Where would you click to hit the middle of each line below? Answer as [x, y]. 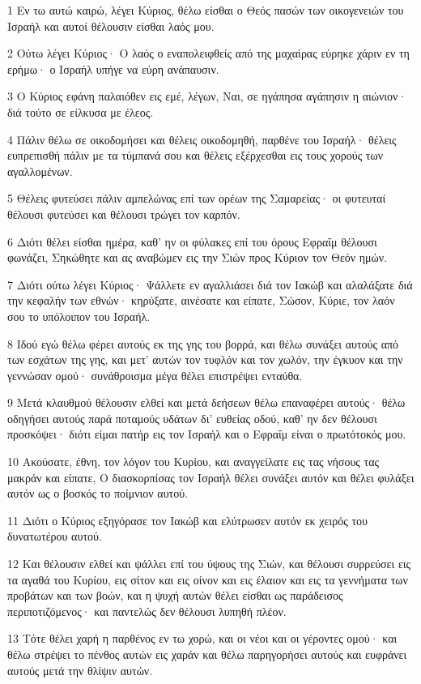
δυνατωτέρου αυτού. [55, 536]
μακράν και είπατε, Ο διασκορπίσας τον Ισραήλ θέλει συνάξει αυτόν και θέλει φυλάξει [211, 477]
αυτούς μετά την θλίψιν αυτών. [80, 670]
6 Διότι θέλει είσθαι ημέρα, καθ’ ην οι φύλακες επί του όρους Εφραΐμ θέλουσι [192, 241]
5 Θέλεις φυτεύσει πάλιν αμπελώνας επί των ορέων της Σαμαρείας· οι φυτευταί [197, 198]
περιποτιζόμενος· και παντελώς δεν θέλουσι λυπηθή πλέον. [147, 611]
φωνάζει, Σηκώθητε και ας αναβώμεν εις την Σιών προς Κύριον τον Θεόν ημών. [198, 257]
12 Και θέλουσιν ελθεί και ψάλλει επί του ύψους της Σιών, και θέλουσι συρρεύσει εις [209, 564]
